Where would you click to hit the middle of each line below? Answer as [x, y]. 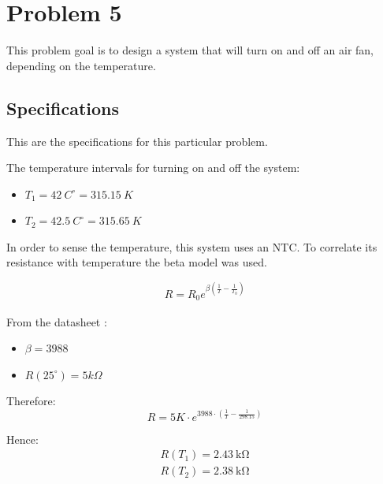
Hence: [22, 439]
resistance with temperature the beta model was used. [137, 262]
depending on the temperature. [81, 65]
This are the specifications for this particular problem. [137, 141]
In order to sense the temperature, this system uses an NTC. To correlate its [192, 246]
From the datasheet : [57, 321]
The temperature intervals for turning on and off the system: [153, 168]
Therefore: [31, 401]
